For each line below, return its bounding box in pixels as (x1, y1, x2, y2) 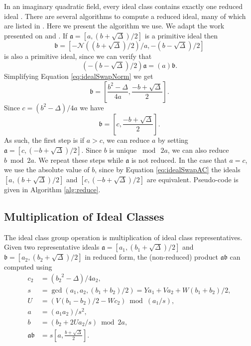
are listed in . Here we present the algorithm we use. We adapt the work (4, 20, 225, 31)
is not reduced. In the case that (131, 154, 227, 165)
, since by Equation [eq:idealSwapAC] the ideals (95, 164, 241, 175)
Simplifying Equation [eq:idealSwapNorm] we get (4, 71, 153, 81)
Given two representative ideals (4, 242, 100, 252)
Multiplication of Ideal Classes (4, 208, 164, 224)
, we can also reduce (167, 144, 229, 155)
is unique (109, 144, 137, 155)
